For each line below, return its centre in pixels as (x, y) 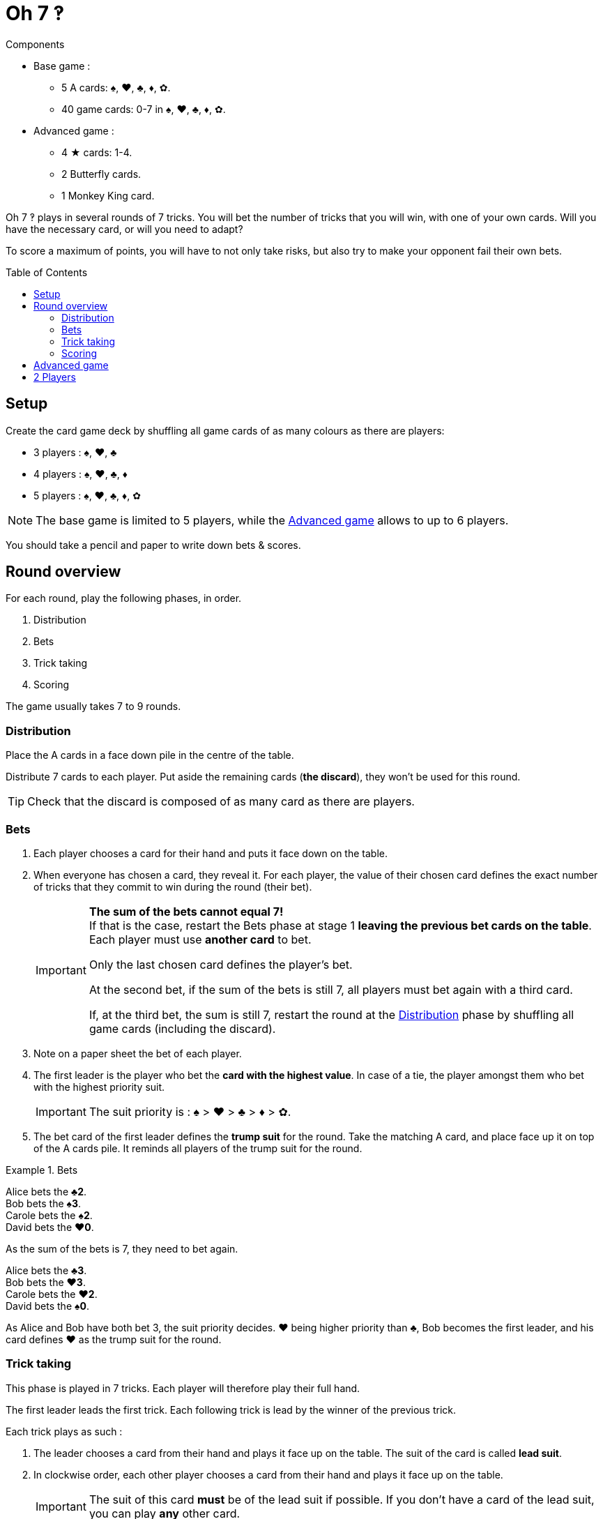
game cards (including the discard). (182, 1028)
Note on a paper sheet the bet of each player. (138, 1053)
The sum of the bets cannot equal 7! (186, 911)
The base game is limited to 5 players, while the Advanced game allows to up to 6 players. (272, 520)
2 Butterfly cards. (101, 174)
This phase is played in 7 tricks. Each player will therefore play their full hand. (183, 1388)
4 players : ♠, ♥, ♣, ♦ (81, 474)
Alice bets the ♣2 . (46, 1191)
